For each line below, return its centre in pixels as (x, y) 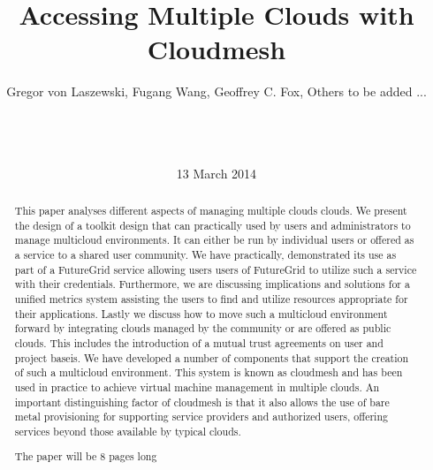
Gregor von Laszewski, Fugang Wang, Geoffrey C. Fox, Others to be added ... (216, 91)
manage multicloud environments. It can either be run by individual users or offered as (214, 240)
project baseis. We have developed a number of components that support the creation (212, 357)
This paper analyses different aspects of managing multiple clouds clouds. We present (211, 211)
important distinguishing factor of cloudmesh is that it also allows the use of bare (202, 402)
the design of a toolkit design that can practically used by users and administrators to (213, 225)
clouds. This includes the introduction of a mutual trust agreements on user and (199, 342)
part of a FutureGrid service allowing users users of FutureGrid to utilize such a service (216, 269)
